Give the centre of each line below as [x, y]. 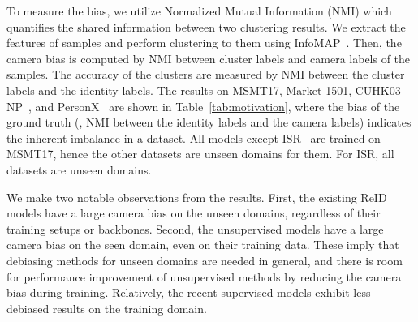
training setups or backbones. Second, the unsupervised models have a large [195, 228]
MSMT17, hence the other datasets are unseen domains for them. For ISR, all [200, 154]
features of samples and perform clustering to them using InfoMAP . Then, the [204, 43]
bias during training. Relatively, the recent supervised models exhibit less [189, 292]
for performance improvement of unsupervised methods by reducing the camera [204, 276]
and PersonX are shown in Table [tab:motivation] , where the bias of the [218, 106]
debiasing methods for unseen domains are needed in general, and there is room [205, 260]
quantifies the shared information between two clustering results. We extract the [206, 26]
